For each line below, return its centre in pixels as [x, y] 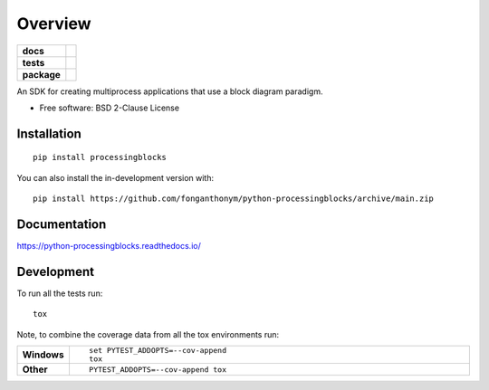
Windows [43, 355]
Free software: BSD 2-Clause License [110, 108]
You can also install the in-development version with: [115, 177]
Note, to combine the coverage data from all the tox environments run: [148, 334]
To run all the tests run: [60, 293]
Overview [54, 24]
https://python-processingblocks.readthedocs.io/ [109, 246]
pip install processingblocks [100, 157]
